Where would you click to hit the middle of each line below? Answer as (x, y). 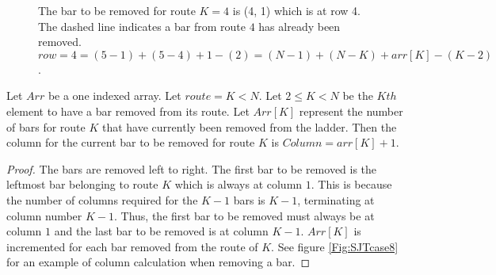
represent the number (351, 111)
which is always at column (238, 184)
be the (358, 95)
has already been (300, 26)
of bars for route (46, 126)
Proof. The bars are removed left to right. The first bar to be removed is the (192, 168)
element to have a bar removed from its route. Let (128, 111)
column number (44, 215)
